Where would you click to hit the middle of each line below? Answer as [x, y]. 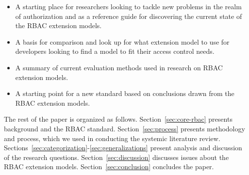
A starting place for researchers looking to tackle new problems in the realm [128, 6]
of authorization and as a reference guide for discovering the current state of [129, 16]
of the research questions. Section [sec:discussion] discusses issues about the [116, 157]
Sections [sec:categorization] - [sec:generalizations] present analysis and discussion [123, 148]
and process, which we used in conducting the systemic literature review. [112, 138]
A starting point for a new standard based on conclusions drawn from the [125, 93]
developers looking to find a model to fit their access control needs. [115, 51]
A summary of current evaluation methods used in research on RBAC [119, 67]
